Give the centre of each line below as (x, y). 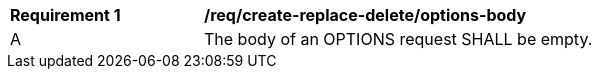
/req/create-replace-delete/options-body (365, 15)
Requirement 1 (65, 15)
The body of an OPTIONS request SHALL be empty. (398, 39)
